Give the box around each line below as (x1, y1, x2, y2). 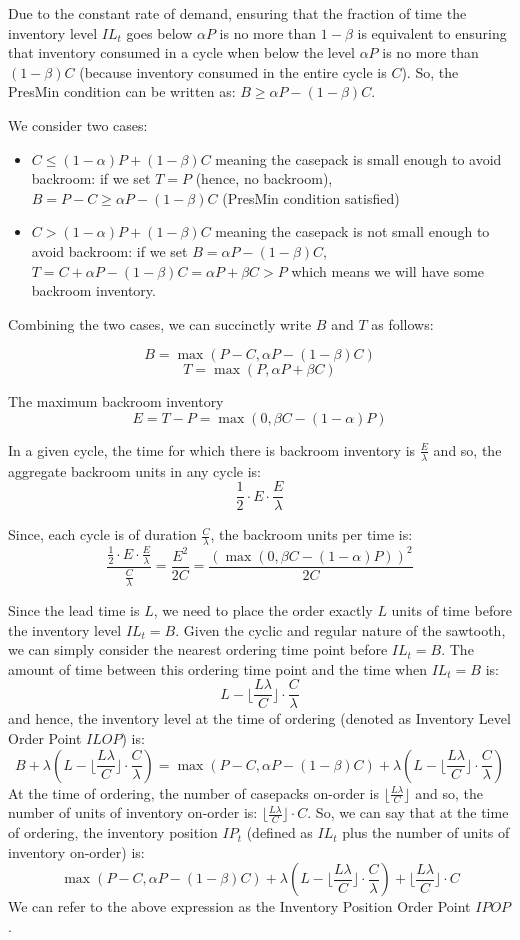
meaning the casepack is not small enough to (215, 221, 490, 242)
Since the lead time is (8, 599, 140, 620)
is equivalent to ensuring (357, 22, 507, 43)
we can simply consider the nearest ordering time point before (8, 639, 388, 660)
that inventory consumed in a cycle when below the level (8, 42, 355, 63)
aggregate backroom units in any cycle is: (8, 460, 261, 481)
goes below (126, 22, 193, 43)
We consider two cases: (8, 114, 148, 135)
